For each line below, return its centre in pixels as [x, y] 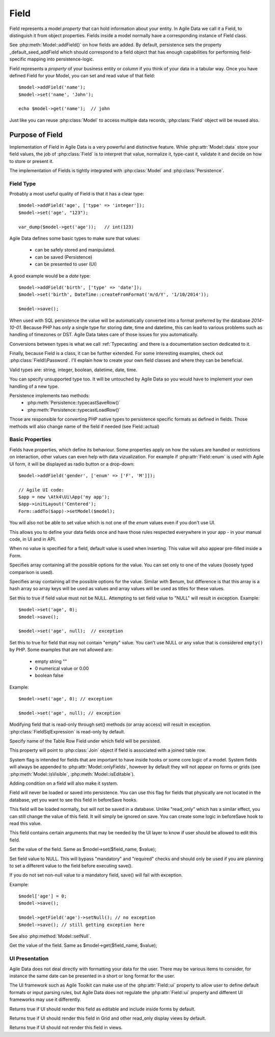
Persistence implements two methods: [50, 396]
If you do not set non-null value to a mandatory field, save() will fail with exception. [96, 875]
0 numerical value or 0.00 [62, 668]
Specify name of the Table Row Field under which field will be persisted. [85, 741]
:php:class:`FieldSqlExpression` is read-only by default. [67, 731]
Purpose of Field [36, 135]
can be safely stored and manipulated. [75, 250]
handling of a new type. [34, 386]
